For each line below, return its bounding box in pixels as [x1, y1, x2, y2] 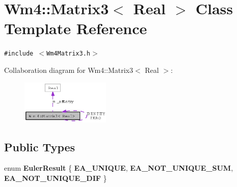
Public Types [4, 139, 75, 154]
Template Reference [4, 18, 147, 39]
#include [4, 50, 34, 58]
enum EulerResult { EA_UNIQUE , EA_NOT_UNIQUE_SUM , [4, 163, 233, 173]
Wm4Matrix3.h [46, 50, 90, 58]
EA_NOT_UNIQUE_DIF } [4, 172, 107, 183]
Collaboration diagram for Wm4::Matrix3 [4, 64, 133, 75]
